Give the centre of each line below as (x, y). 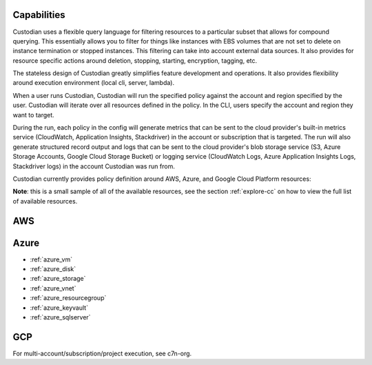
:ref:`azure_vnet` (53, 288)
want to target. (33, 115)
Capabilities (39, 15)
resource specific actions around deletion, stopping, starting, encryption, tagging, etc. (135, 60)
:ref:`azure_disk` (53, 269)
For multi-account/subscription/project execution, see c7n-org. (102, 353)
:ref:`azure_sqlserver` (60, 317)
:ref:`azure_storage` (58, 279)
